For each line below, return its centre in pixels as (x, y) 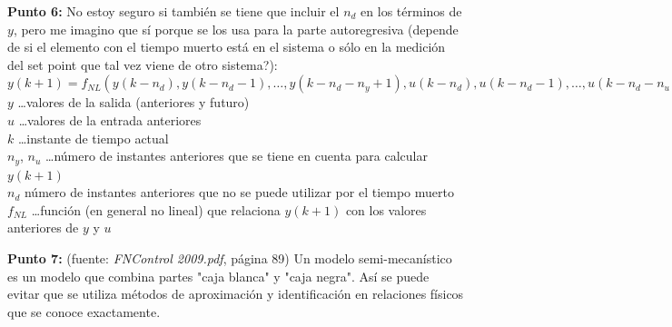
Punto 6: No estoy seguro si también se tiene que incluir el (173, 11)
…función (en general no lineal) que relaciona (156, 209)
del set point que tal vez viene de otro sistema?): (143, 64)
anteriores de (43, 228)
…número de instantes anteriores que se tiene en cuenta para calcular (237, 156)
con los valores (386, 209)
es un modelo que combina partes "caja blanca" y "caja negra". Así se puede (218, 276)
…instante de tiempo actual (93, 138)
